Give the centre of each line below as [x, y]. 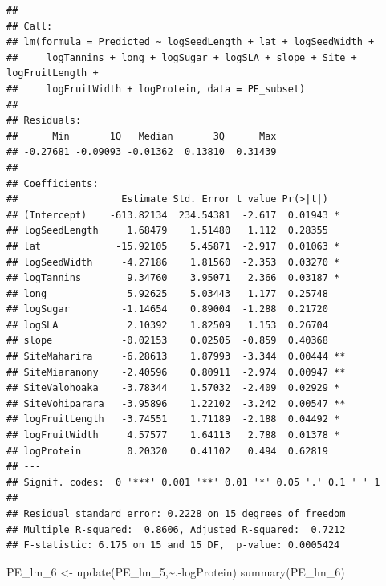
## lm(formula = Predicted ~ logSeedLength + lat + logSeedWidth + [191, 42]
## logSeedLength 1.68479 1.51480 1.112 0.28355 [167, 231]
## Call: [30, 26]
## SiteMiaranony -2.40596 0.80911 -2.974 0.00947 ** [176, 372]
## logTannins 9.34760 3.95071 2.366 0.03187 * [173, 278]
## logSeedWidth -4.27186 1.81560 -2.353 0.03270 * [173, 262]
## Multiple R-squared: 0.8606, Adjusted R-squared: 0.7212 [176, 529]
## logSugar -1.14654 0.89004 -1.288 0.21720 [167, 309]
